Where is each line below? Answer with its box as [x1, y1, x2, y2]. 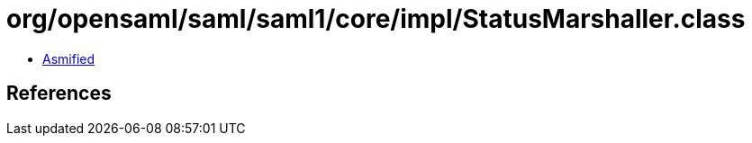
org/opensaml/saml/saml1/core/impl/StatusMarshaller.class [6, 4, 746, 34]
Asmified [42, 50, 95, 67]
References [6, 82, 112, 105]
